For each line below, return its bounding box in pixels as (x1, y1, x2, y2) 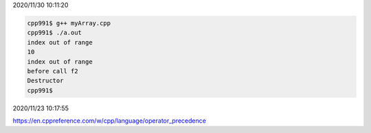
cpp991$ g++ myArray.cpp (27, 19, 111, 27)
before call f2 (27, 67, 78, 75)
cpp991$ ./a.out (27, 29, 82, 37)
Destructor (27, 77, 64, 85)
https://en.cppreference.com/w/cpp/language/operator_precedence (12, 117, 206, 125)
